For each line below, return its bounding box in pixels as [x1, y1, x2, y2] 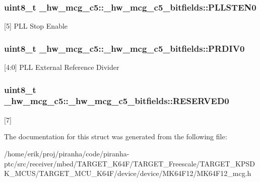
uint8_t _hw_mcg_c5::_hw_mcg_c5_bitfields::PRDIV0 [4, 42, 245, 54]
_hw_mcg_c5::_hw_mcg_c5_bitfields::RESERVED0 [4, 95, 229, 107]
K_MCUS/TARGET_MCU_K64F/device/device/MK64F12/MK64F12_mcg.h [4, 168, 251, 178]
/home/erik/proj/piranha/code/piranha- [4, 148, 129, 158]
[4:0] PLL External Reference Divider [4, 62, 119, 72]
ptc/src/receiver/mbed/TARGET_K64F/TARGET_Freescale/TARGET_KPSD [4, 158, 255, 168]
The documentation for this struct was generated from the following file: [4, 131, 227, 142]
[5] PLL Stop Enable [4, 21, 68, 31]
